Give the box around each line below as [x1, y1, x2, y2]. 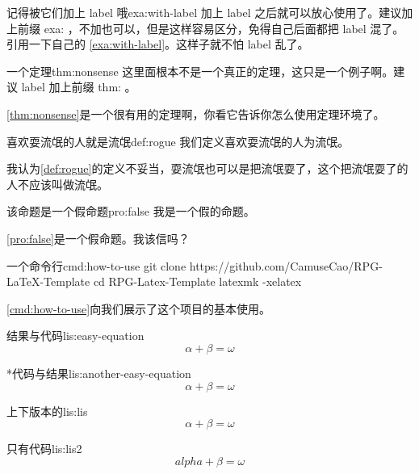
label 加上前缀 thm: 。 [21, 78, 136, 95]
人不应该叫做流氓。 [6, 175, 108, 192]
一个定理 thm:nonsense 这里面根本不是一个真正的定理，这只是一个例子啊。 [6, 62, 394, 79]
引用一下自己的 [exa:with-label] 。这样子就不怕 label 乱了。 [6, 36, 309, 52]
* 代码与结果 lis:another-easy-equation [6, 364, 191, 381]
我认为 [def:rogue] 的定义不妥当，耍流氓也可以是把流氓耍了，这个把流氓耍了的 [6, 160, 409, 177]
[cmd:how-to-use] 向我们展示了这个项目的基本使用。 [6, 300, 271, 317]
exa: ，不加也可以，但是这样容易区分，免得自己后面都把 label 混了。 [44, 19, 404, 36]
